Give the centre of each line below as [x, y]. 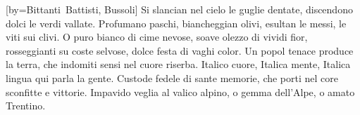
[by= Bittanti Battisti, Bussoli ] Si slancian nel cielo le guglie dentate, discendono [179, 9]
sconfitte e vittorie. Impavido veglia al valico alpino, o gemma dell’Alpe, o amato [180, 92]
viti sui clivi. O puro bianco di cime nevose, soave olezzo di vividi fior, [157, 37]
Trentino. [26, 106]
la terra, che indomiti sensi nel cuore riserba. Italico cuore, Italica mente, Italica [178, 64]
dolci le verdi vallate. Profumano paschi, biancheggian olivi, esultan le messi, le [176, 23]
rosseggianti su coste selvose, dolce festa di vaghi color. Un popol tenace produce [180, 50]
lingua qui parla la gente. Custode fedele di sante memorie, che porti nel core [172, 77]
